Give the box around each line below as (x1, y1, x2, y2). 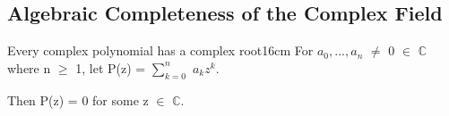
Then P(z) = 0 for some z (7, 90, 149, 109)
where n (7, 58, 51, 77)
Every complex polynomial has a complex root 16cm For (7, 41, 314, 60)
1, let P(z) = (75, 58, 146, 77)
